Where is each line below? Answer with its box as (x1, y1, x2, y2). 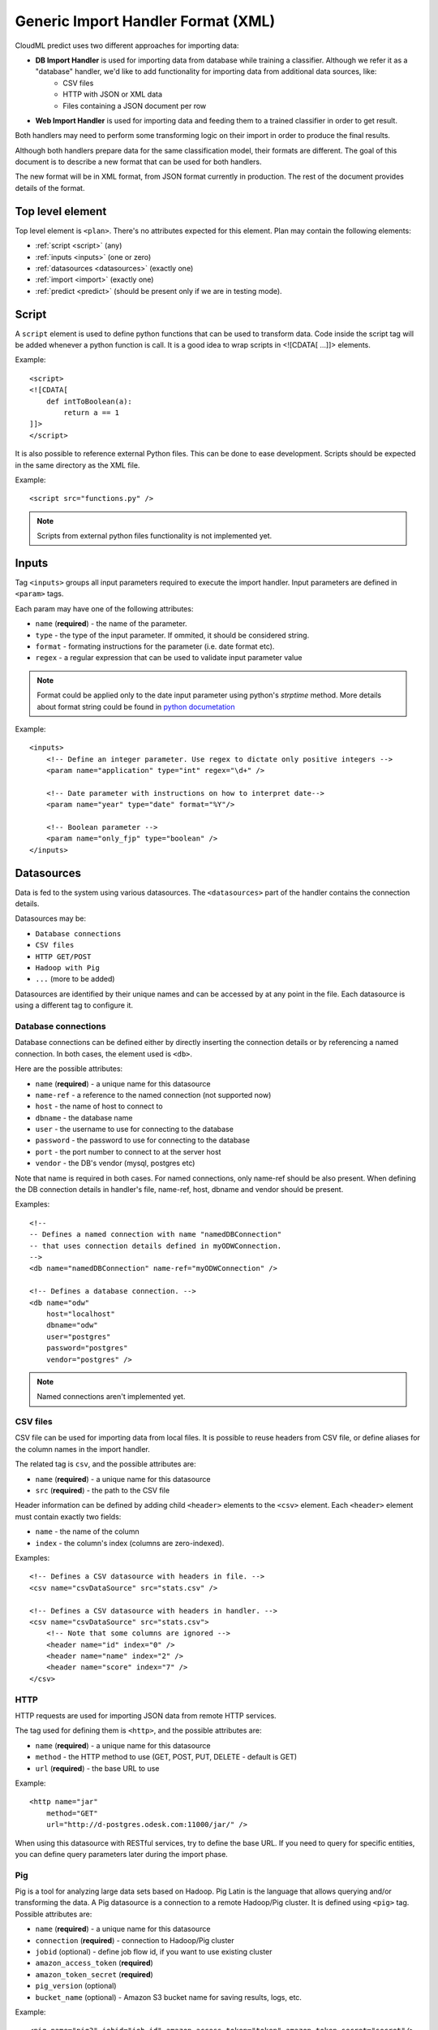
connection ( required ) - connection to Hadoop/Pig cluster (35, 1935, 234, 1945)
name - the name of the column (35, 1527, 140, 1536)
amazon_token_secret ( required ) (35, 1969, 153, 1979)
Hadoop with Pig (35, 963, 101, 973)
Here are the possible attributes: (15, 1064, 123, 1073)
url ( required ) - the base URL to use (35, 1763, 160, 1773)
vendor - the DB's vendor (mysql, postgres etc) (35, 1158, 195, 1168)
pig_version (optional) (35, 1981, 117, 1991)
